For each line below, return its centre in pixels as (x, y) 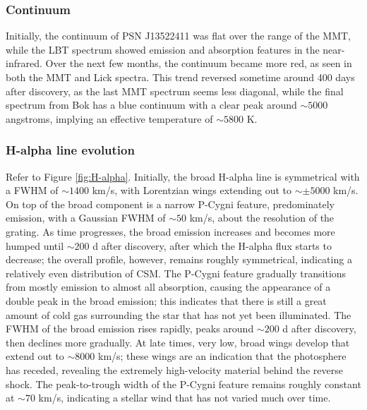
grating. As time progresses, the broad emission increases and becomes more (170, 231)
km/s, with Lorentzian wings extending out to (192, 190)
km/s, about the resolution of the (262, 218)
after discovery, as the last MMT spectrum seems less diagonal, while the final (175, 91)
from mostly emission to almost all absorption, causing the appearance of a (168, 287)
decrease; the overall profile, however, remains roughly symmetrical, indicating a (179, 259)
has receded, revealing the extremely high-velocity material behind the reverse (174, 369)
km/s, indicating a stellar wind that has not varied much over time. (185, 398)
